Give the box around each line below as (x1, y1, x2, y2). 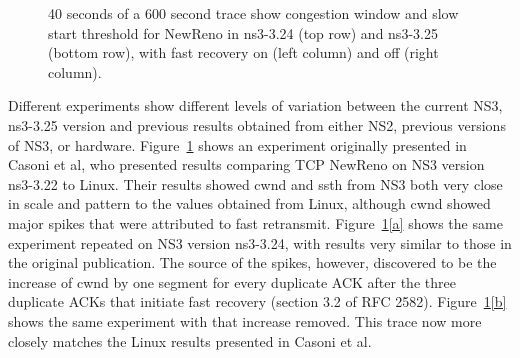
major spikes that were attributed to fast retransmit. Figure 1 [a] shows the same (8, 212, 503, 233)
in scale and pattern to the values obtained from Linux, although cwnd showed (8, 193, 491, 214)
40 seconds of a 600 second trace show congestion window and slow (48, 3, 459, 23)
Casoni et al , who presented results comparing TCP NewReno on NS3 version (8, 154, 485, 175)
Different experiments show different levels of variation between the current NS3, (8, 95, 503, 116)
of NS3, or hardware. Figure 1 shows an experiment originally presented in (8, 134, 467, 155)
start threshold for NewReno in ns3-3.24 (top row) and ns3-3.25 (48, 22, 438, 43)
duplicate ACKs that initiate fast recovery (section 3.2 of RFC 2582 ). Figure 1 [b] (8, 291, 507, 312)
